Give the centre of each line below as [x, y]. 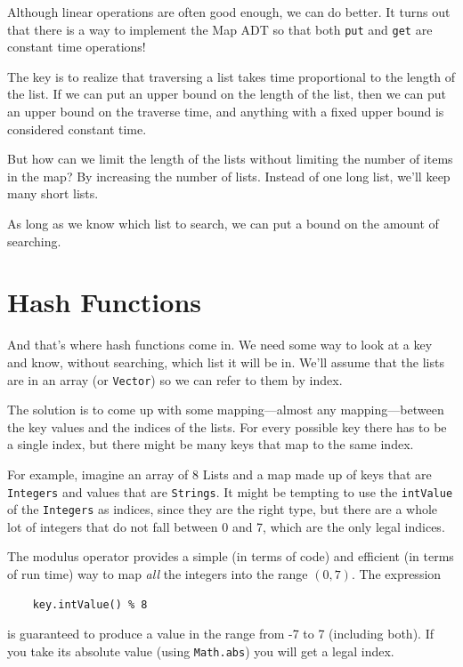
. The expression [396, 574]
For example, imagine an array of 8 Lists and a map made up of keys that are [219, 474]
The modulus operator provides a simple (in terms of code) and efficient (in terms [231, 556]
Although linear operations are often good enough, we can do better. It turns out [229, 12]
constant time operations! [77, 47]
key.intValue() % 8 [90, 604]
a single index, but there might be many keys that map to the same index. [211, 444]
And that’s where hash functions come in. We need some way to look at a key [220, 345]
